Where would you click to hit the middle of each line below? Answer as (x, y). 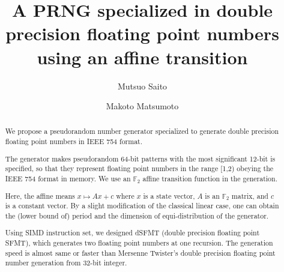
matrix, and (250, 195)
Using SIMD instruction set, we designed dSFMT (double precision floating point (132, 233)
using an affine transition (142, 57)
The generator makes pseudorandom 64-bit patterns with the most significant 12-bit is (140, 158)
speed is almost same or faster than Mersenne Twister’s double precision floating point (140, 252)
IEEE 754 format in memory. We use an (68, 178)
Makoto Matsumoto (142, 106)
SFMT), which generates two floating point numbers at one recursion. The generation (139, 243)
